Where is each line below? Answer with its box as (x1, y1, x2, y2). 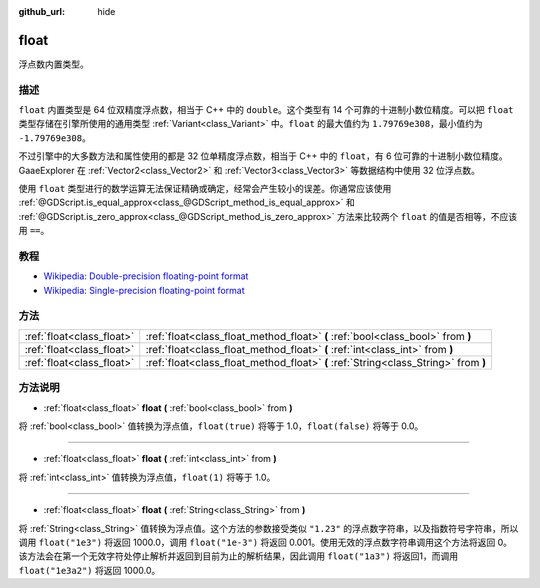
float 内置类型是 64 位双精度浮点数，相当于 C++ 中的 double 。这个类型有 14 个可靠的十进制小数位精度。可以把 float (18, 104, 514, 116)
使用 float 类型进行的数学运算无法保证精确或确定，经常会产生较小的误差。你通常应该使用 (18, 183, 392, 194)
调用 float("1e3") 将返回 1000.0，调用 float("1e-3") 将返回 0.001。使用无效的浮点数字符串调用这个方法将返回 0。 (18, 536, 512, 548)
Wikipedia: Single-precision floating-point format (43, 284, 245, 296)
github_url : (18, 6, 65, 17)
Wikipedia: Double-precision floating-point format (43, 270, 249, 282)
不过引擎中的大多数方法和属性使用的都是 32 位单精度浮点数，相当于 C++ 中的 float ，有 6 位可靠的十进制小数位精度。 (18, 150, 509, 162)
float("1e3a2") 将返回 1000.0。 (18, 564, 161, 576)
